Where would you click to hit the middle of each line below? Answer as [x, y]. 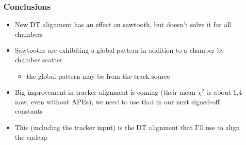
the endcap [31, 137]
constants [29, 111]
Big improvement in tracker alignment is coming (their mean [105, 92]
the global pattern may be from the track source [98, 76]
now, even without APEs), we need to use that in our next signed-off [117, 101]
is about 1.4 [224, 92]
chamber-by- [208, 50]
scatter [52, 59]
